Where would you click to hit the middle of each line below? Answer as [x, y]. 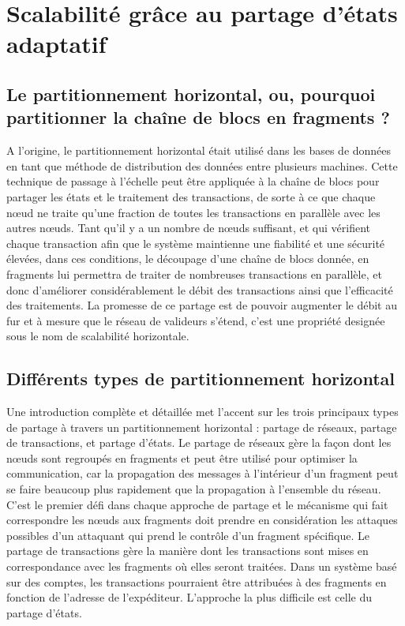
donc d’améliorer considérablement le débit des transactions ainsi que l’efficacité [200, 289]
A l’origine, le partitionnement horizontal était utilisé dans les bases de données [199, 150]
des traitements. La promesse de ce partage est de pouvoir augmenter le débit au [202, 305]
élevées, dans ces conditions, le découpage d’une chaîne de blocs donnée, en [188, 259]
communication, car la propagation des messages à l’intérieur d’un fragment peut [202, 473]
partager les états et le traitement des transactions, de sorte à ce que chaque [191, 196]
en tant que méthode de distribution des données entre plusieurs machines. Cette [202, 165]
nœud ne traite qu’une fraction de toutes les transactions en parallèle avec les [193, 212]
